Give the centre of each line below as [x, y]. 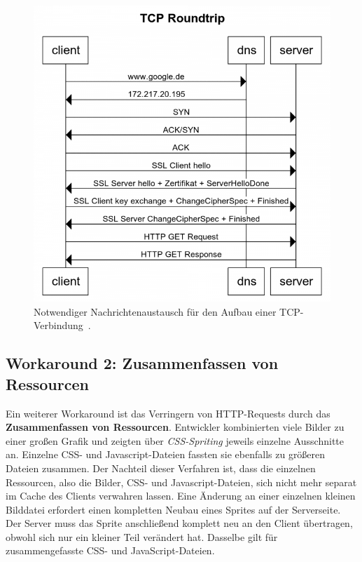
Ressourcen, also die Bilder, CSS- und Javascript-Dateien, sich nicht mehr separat [181, 482]
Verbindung [58, 325]
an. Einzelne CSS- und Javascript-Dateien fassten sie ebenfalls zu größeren [166, 454]
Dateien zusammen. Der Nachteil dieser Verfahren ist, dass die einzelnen [161, 468]
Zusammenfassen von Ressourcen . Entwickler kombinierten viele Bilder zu [175, 427]
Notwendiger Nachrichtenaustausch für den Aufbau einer [155, 311]
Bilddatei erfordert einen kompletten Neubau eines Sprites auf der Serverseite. [173, 509]
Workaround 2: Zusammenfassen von [142, 363]
